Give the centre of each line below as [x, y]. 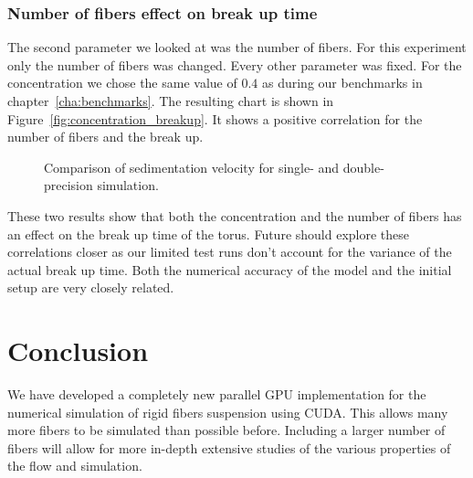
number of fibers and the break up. [105, 137]
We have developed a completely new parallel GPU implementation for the [217, 394]
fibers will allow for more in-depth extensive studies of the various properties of [229, 447]
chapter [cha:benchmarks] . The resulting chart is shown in [171, 101]
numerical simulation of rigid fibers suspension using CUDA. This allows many [228, 412]
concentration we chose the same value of [122, 83]
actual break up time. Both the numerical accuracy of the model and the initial [230, 269]
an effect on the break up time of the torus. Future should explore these [209, 234]
